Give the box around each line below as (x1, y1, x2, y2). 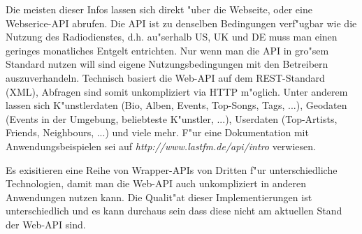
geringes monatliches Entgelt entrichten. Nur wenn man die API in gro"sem (6, 43, 329, 57)
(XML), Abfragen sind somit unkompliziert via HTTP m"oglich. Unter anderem (6, 84, 348, 98)
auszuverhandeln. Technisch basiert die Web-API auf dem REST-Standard (6, 70, 325, 85)
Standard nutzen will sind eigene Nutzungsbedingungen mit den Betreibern (6, 57, 328, 71)
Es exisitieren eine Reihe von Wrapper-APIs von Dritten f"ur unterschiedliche (6, 162, 338, 177)
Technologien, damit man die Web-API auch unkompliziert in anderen (6, 176, 307, 191)
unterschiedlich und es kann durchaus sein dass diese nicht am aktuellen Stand (6, 203, 342, 218)
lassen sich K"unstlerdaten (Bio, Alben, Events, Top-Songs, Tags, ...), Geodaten (6, 98, 347, 112)
